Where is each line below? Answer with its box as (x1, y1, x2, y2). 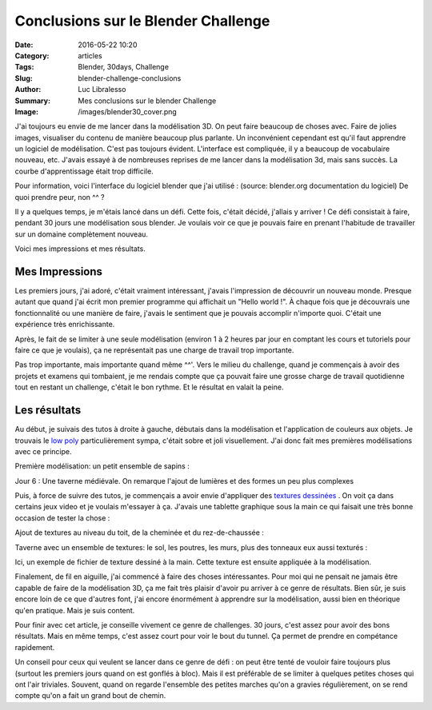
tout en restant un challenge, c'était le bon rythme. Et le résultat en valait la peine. (14, 382, 284, 392)
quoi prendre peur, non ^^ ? (14, 192, 105, 201)
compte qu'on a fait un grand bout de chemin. (14, 691, 166, 700)
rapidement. (14, 642, 55, 652)
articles (78, 50, 103, 60)
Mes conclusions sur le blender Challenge (78, 96, 217, 106)
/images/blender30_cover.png (78, 106, 178, 116)
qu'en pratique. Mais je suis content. (14, 605, 135, 615)
